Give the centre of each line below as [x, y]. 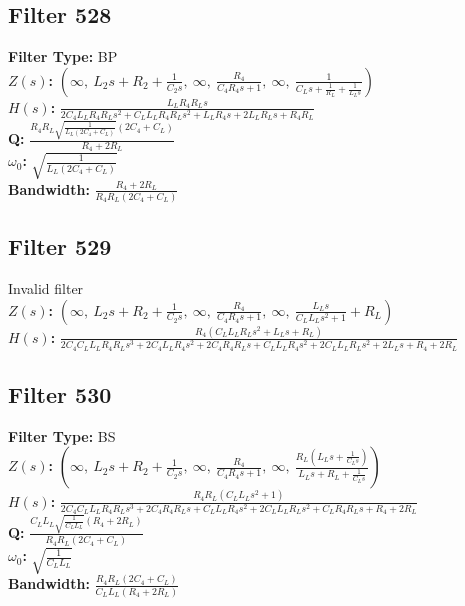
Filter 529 [60, 246]
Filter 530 [60, 393]
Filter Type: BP [63, 56]
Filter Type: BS [62, 435]
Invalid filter [46, 288]
